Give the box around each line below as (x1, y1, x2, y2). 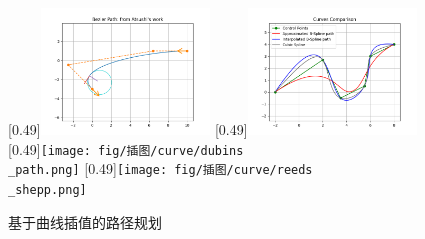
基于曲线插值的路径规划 (8, 211, 162, 232)
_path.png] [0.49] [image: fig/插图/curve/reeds (8, 158, 313, 179)
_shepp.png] (8, 183, 87, 198)
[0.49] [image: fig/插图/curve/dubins (8, 138, 244, 159)
